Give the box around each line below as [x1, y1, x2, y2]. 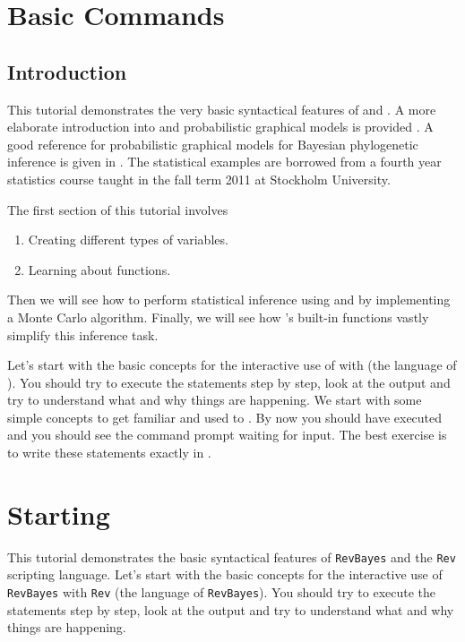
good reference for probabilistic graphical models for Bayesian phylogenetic [7, 134, 418, 153]
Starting [7, 495, 110, 532]
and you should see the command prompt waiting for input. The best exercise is [7, 425, 447, 444]
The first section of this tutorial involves [7, 200, 228, 218]
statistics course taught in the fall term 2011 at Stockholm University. [7, 169, 391, 188]
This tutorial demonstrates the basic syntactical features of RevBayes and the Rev [7, 547, 456, 566]
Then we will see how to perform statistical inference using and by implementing [7, 290, 451, 309]
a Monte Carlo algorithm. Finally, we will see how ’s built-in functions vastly [7, 307, 429, 326]
